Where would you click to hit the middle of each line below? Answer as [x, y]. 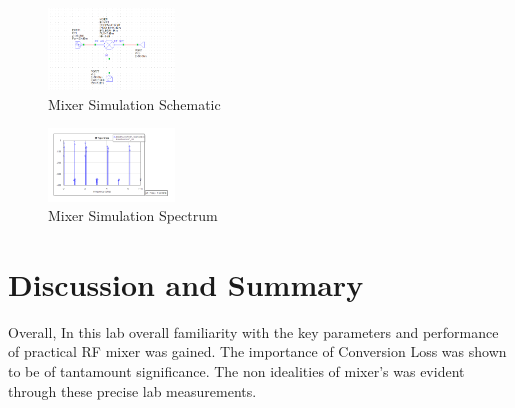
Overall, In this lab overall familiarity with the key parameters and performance [253, 331]
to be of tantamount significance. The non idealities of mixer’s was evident [236, 371]
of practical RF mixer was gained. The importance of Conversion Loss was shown [257, 351]
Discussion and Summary [186, 283]
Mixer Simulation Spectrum [133, 215]
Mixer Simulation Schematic [134, 103]
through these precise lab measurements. [132, 390]
